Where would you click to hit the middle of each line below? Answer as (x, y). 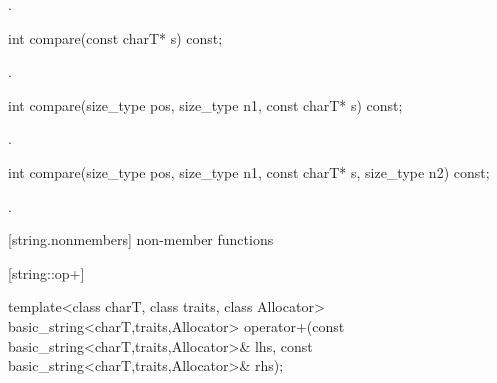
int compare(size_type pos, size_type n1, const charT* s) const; (205, 104)
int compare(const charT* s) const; (115, 37)
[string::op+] (46, 272)
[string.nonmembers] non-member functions (141, 239)
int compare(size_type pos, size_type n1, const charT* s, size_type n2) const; (249, 171)
